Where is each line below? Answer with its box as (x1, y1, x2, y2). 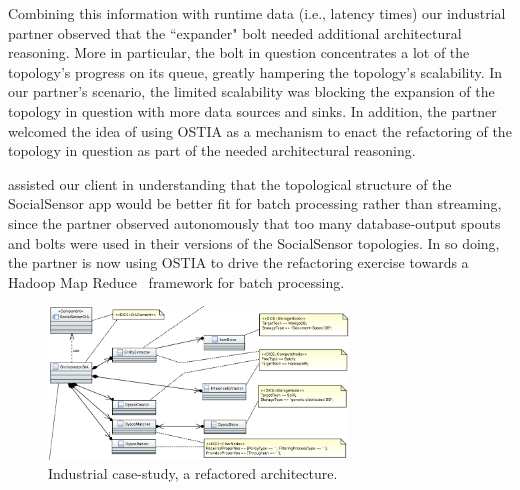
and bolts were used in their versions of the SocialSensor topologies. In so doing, (8, 232, 500, 253)
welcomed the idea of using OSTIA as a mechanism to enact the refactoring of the (8, 120, 512, 141)
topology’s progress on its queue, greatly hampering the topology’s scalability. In (8, 61, 503, 82)
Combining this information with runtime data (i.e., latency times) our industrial (8, 3, 506, 23)
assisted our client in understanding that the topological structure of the (8, 173, 452, 194)
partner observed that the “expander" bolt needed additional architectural (8, 22, 462, 43)
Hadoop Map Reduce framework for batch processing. (8, 271, 345, 292)
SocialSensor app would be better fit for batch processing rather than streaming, (8, 193, 502, 214)
